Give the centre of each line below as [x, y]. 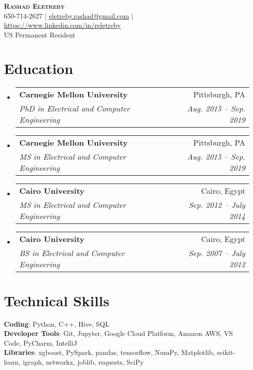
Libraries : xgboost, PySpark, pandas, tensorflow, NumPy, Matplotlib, [109, 352]
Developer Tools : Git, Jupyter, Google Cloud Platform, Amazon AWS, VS [118, 333]
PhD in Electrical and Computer [74, 108]
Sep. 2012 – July [217, 204]
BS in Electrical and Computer [72, 253]
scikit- [226, 352]
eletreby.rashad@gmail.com [89, 15]
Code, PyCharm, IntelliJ [41, 342]
